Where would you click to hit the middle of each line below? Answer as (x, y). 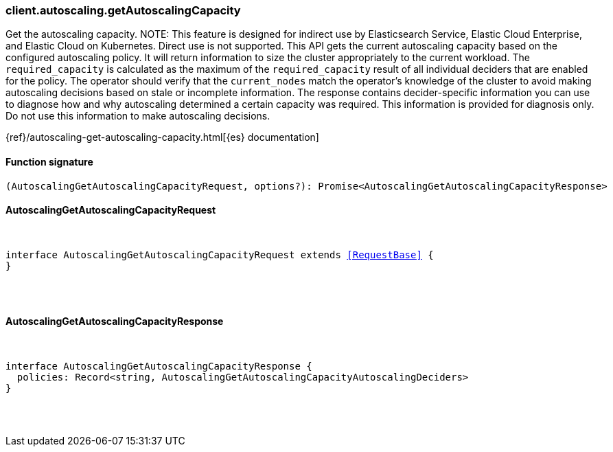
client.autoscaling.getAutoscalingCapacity (123, 10)
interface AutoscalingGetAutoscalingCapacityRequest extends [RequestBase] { (220, 255)
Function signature (49, 161)
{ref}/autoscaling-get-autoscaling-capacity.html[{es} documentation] (162, 137)
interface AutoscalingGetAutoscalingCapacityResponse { (159, 366)
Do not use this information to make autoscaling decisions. (138, 116)
